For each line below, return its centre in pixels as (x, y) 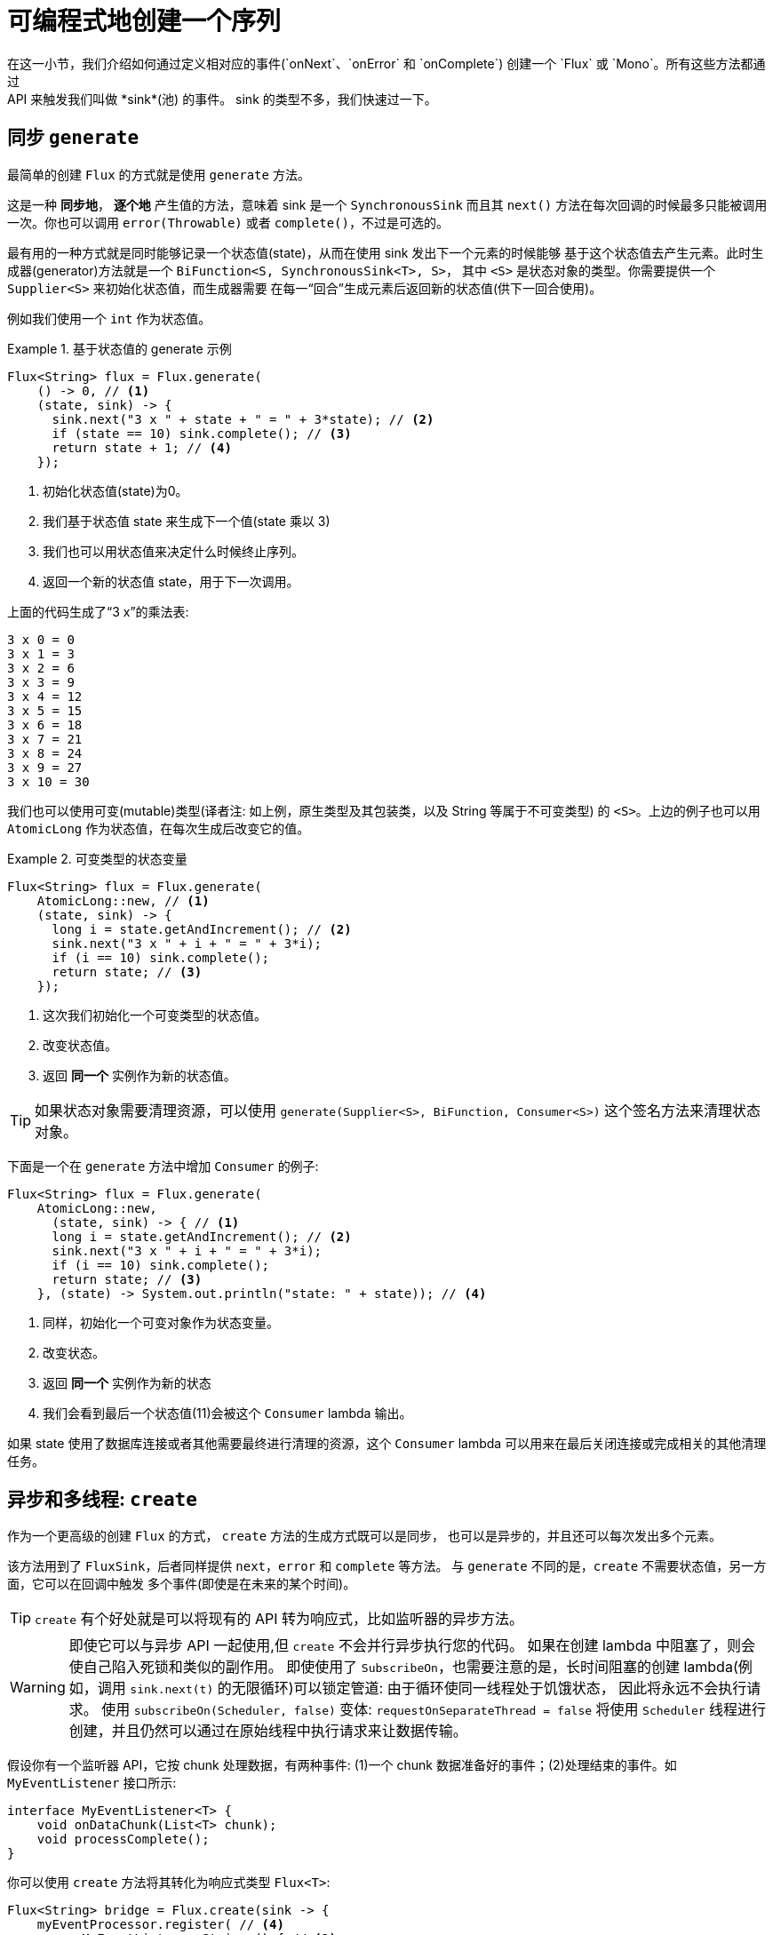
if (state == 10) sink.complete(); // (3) (202, 433)
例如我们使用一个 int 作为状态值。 (109, 318)
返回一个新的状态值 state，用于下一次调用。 (171, 581)
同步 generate (73, 138)
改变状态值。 (80, 1045)
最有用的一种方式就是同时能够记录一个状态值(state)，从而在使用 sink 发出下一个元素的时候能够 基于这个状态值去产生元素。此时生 (386, 252)
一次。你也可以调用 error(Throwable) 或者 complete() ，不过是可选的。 (228, 222)
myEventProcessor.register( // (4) (160, 1925)
